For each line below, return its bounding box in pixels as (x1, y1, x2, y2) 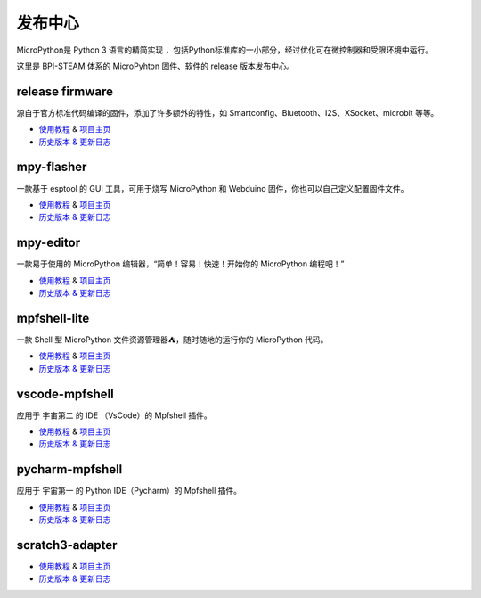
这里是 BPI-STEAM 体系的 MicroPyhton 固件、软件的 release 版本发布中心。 (16, 61, 295, 71)
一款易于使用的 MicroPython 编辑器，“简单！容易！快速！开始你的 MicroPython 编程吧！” (16, 258, 345, 269)
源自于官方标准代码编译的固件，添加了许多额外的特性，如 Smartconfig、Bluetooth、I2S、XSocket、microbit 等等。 (16, 107, 439, 118)
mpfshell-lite (16, 310, 90, 325)
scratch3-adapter (16, 537, 118, 553)
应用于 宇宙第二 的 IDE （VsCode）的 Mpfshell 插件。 (16, 410, 213, 421)
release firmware (16, 84, 114, 99)
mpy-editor (16, 235, 81, 250)
